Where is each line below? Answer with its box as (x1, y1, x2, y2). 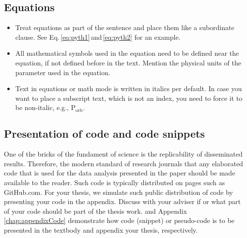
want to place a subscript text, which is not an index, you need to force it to (15, 93, 243, 103)
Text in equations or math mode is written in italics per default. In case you (15, 83, 242, 94)
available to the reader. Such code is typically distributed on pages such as (4, 177, 225, 187)
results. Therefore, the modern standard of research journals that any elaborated (4, 158, 243, 168)
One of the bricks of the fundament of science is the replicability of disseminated (4, 149, 243, 159)
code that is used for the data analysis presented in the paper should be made (4, 168, 235, 178)
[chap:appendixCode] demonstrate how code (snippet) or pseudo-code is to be (4, 215, 235, 225)
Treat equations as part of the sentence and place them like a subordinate (15, 22, 234, 32)
